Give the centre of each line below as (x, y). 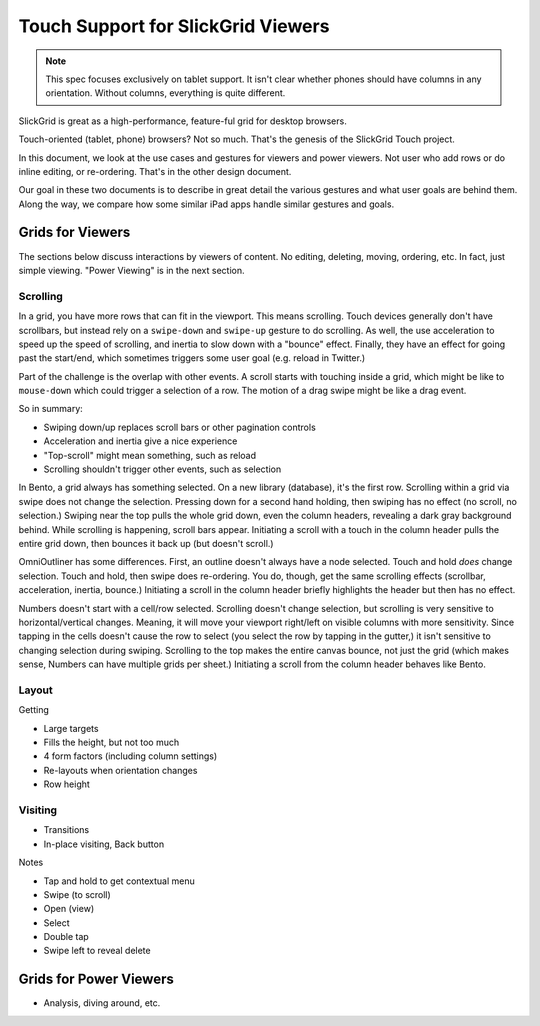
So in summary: (51, 409)
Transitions (66, 830)
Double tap (66, 937)
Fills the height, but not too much (111, 742)
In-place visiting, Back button (104, 844)
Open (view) (69, 909)
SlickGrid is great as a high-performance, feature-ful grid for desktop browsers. (182, 121)
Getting (34, 710)
